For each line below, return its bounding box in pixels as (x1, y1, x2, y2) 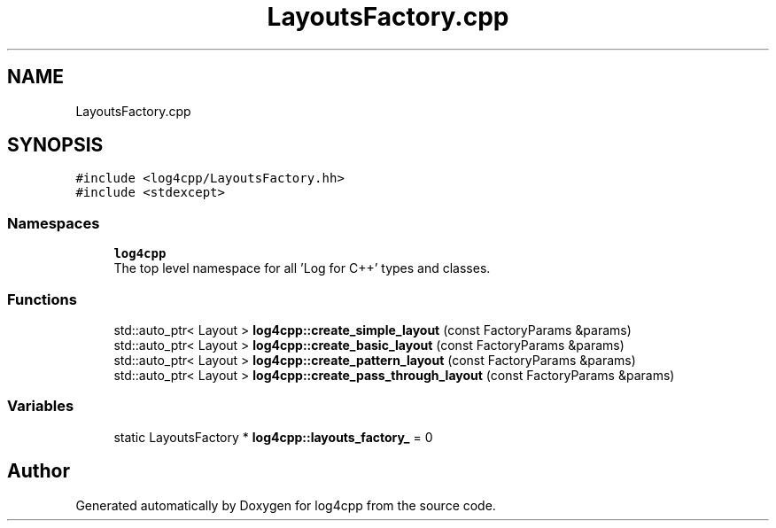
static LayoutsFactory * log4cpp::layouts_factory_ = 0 (113, 429, 433, 445)
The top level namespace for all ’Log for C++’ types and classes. (113, 260, 491, 276)
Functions (7, 290, 77, 308)
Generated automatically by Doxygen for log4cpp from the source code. (75, 497, 496, 513)
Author (7, 460, 70, 483)
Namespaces (7, 214, 100, 232)
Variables (7, 397, 74, 415)
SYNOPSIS (7, 134, 104, 157)
